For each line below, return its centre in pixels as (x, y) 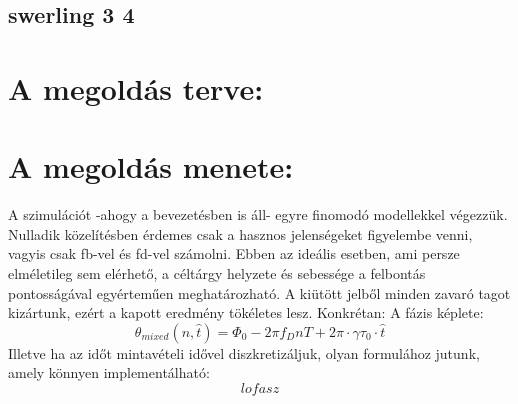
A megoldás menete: (151, 166)
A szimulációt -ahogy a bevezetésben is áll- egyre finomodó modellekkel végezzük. (258, 214)
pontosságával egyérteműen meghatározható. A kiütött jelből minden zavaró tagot (259, 292)
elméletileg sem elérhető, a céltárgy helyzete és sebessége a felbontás (217, 273)
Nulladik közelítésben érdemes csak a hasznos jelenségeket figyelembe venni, (240, 233)
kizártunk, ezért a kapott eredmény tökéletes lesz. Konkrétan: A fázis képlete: (246, 312)
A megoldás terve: (136, 87)
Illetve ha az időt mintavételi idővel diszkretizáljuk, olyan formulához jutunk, (244, 352)
